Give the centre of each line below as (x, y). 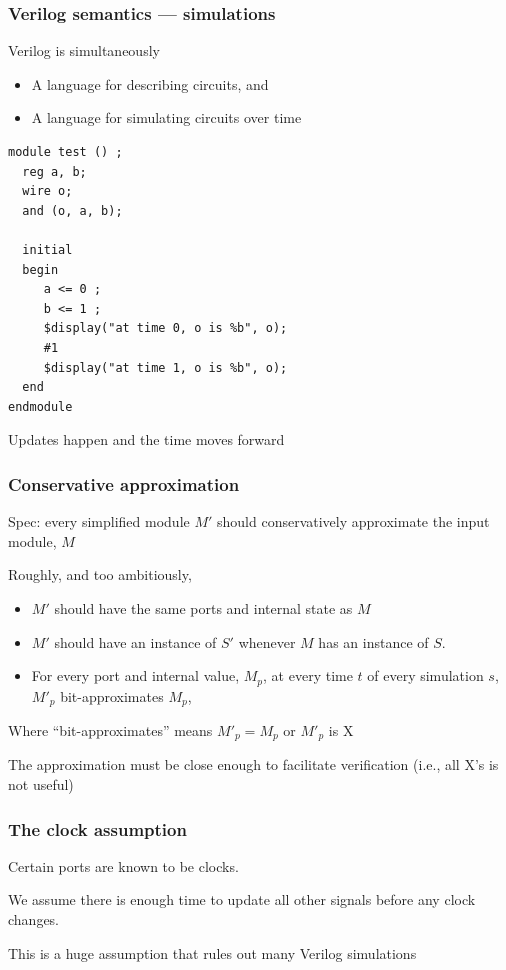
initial (47, 249)
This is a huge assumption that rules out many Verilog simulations (212, 952)
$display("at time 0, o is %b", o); (165, 328)
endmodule (40, 406)
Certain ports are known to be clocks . (123, 865)
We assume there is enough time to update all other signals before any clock (242, 899)
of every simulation (425, 675)
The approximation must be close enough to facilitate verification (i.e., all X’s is (253, 764)
